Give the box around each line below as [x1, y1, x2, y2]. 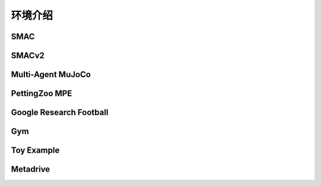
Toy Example [11, 146, 60, 156]
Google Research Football [11, 108, 109, 118]
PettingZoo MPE [11, 89, 73, 99]
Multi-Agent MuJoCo [11, 70, 92, 80]
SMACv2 [11, 51, 45, 61]
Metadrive [11, 164, 51, 175]
